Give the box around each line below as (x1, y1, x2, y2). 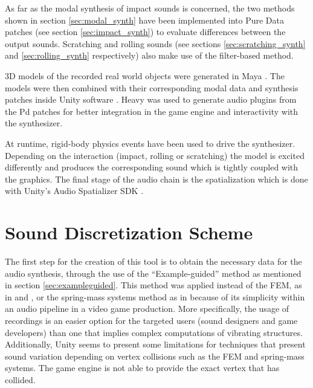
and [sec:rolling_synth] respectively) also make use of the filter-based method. (5, 49, 294, 62)
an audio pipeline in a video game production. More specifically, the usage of (5, 302, 289, 315)
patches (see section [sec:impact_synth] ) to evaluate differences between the (5, 25, 286, 38)
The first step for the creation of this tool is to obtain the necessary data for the (5, 255, 302, 268)
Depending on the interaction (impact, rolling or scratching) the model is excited (5, 149, 305, 161)
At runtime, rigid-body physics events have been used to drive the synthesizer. (5, 137, 295, 149)
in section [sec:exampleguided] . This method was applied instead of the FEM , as (5, 279, 302, 291)
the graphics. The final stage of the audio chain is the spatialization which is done (5, 172, 308, 185)
